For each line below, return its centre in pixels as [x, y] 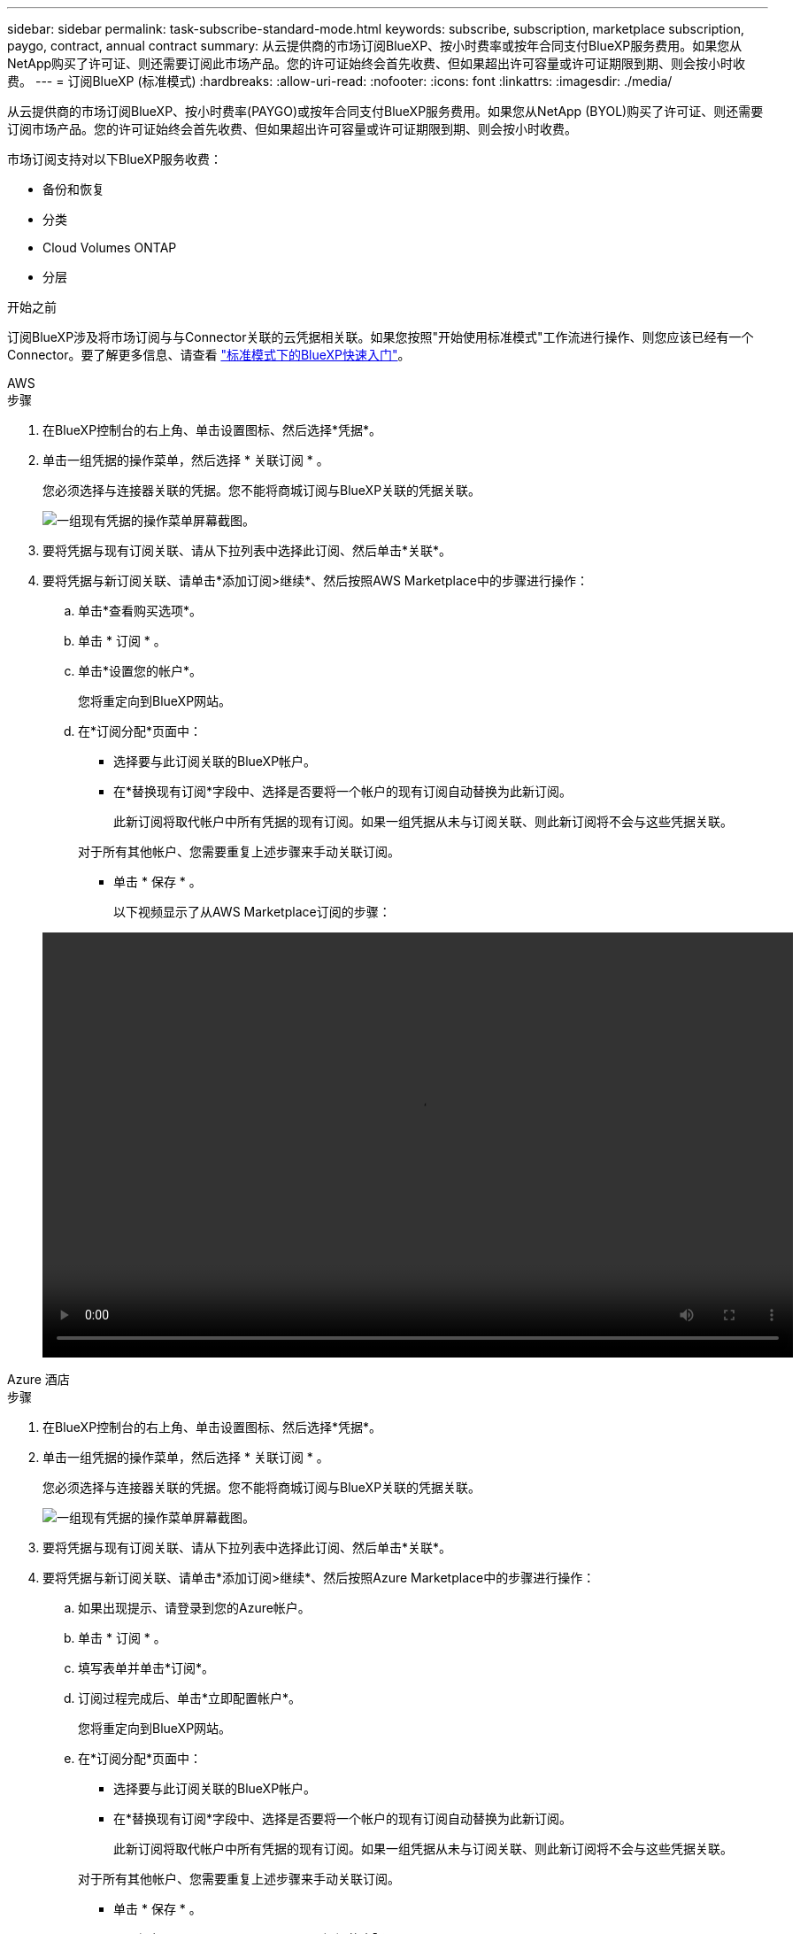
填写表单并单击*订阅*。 [146, 1668]
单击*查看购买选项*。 [140, 611]
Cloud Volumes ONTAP [110, 248]
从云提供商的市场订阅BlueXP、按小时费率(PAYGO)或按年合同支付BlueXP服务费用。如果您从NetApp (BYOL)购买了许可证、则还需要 [385, 111]
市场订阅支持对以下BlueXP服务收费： [115, 159]
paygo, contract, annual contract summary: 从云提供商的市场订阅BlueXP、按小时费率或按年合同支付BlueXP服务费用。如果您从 [375, 46]
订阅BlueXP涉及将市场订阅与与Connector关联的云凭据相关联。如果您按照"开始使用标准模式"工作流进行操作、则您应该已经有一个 [381, 337]
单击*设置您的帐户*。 [140, 671]
